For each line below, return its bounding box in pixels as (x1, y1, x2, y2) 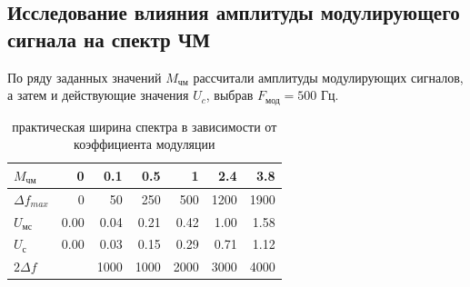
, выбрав (205, 85, 254, 104)
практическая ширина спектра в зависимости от (12, 116, 277, 135)
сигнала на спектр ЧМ (7, 25, 211, 53)
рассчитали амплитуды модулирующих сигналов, (193, 67, 464, 86)
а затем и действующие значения (7, 85, 189, 104)
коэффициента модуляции (74, 134, 215, 153)
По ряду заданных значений (7, 67, 162, 86)
